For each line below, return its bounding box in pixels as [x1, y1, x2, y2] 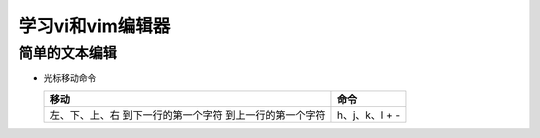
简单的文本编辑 [18, 44, 117, 62]
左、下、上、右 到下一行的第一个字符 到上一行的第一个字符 [49, 108, 326, 122]
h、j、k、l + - [336, 108, 401, 122]
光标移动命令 [43, 72, 97, 84]
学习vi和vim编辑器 [18, 15, 171, 37]
